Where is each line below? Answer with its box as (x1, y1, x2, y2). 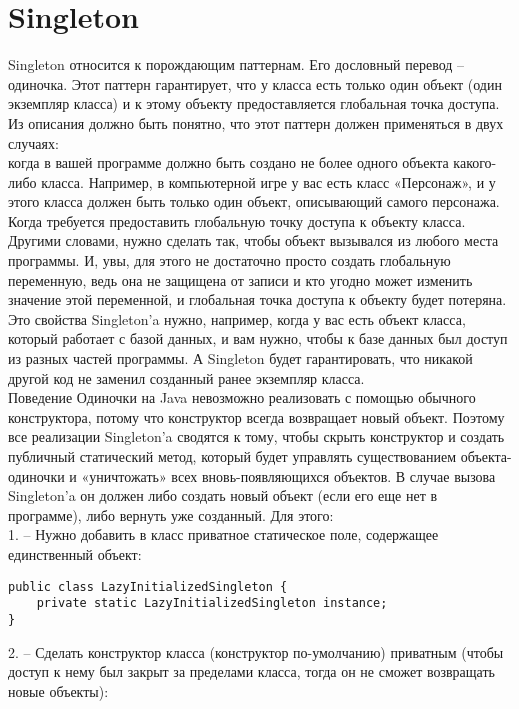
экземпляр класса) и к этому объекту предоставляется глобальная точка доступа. (8, 93, 500, 114)
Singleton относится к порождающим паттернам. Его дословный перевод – (8, 54, 465, 75)
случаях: (8, 132, 59, 153)
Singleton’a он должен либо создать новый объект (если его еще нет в (8, 485, 438, 506)
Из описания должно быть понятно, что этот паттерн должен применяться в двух (8, 112, 504, 133)
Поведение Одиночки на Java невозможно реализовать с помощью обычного (8, 387, 476, 408)
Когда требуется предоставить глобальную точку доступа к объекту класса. (8, 210, 466, 231)
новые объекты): (8, 680, 109, 701)
